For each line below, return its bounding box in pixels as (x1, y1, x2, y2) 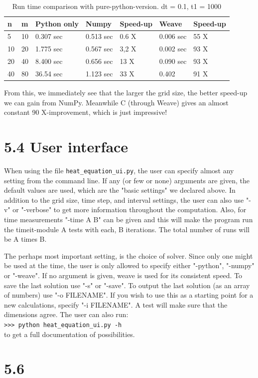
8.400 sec (35, 56, 63, 66)
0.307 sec (35, 31, 63, 41)
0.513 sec (86, 31, 113, 41)
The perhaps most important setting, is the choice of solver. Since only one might (4, 250, 253, 261)
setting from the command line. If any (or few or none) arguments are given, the (4, 175, 250, 185)
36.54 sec (35, 68, 63, 78)
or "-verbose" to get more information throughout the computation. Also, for (12, 204, 247, 215)
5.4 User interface (4, 136, 129, 157)
